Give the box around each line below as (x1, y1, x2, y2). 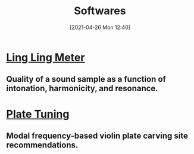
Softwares (74, 4, 126, 18)
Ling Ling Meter (6, 50, 85, 64)
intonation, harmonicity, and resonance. (6, 84, 159, 94)
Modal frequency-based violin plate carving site (6, 130, 189, 140)
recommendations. (6, 140, 79, 150)
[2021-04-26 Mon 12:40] (69, 24, 131, 31)
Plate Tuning (6, 107, 70, 121)
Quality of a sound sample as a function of (6, 74, 167, 84)
